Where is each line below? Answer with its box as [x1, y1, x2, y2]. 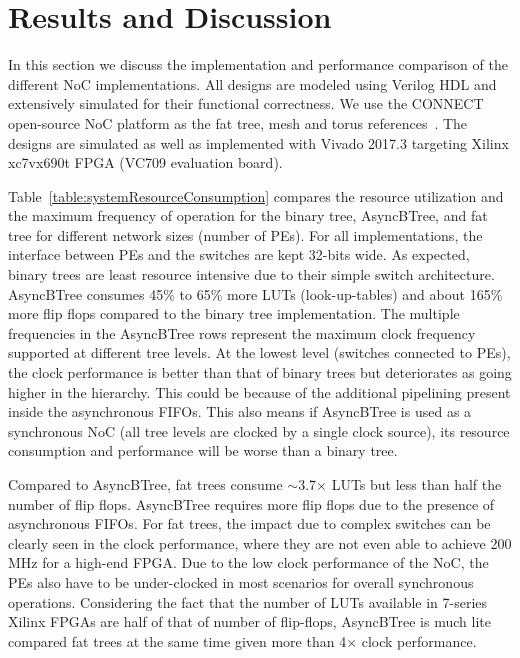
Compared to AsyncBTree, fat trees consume [8, 474, 283, 494]
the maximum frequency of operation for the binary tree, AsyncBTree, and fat [8, 205, 488, 226]
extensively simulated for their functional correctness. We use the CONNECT [8, 93, 484, 114]
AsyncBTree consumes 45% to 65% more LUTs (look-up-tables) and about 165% [8, 283, 503, 304]
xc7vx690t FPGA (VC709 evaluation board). [8, 152, 283, 173]
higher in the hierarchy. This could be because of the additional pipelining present [8, 381, 511, 402]
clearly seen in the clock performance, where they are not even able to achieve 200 [8, 532, 512, 553]
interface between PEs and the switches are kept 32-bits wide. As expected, [8, 244, 470, 265]
